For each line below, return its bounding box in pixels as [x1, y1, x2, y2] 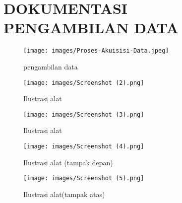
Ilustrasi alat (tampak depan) [23, 157, 113, 167]
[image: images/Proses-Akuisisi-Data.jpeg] [23, 47, 169, 55]
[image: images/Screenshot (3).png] [23, 111, 144, 118]
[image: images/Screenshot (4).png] [23, 143, 144, 150]
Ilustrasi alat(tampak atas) [23, 189, 105, 199]
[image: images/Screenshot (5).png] [23, 175, 144, 182]
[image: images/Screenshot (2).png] [23, 79, 144, 86]
